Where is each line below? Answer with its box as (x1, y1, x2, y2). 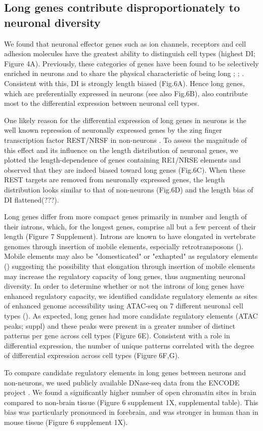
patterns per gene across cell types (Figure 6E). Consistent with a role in (4, 330, 230, 341)
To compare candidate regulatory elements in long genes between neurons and (4, 367, 246, 377)
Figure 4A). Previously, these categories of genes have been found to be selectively (4, 58, 259, 68)
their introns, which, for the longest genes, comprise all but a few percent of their (4, 221, 256, 231)
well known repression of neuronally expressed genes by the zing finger (4, 125, 222, 135)
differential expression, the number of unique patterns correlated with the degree (4, 340, 254, 350)
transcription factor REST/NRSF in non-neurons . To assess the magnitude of (4, 134, 247, 145)
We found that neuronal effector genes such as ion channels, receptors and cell (4, 38, 246, 49)
